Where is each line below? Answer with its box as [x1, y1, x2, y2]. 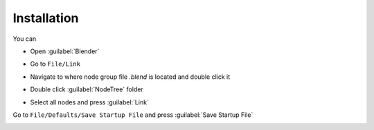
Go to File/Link [30, 59, 81, 68]
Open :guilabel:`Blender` [30, 47, 100, 55]
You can [12, 35, 37, 43]
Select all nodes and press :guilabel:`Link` [30, 98, 149, 106]
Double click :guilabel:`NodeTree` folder [30, 85, 143, 93]
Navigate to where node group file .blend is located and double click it [30, 73, 231, 81]
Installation [12, 10, 79, 26]
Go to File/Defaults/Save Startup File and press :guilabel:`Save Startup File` [12, 111, 253, 119]
